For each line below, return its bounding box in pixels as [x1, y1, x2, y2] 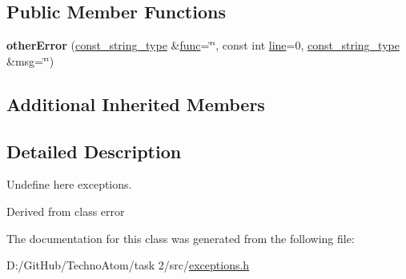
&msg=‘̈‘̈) [6, 52, 54, 69]
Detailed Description [6, 138, 182, 163]
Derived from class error [6, 202, 125, 219]
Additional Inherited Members [6, 91, 265, 116]
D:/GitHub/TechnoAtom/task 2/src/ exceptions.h [6, 257, 250, 273]
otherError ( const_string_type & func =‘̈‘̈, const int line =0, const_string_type [6, 37, 400, 54]
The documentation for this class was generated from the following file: [6, 229, 355, 246]
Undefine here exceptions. [6, 176, 132, 193]
